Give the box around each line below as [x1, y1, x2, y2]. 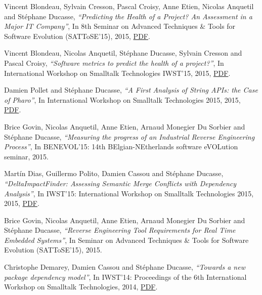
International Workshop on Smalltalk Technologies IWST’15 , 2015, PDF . [4, 67, 231, 78]
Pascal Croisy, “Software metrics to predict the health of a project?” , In [4, 57, 224, 68]
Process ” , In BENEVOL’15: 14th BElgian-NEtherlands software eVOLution [4, 141, 238, 152]
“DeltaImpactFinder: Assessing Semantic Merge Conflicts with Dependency [4, 178, 237, 188]
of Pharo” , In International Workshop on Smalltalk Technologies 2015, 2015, [4, 94, 241, 105]
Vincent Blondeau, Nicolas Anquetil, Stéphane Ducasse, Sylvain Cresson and [4, 48, 242, 58]
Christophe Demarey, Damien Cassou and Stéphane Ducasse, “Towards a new [4, 262, 245, 272]
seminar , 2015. [4, 151, 49, 161]
